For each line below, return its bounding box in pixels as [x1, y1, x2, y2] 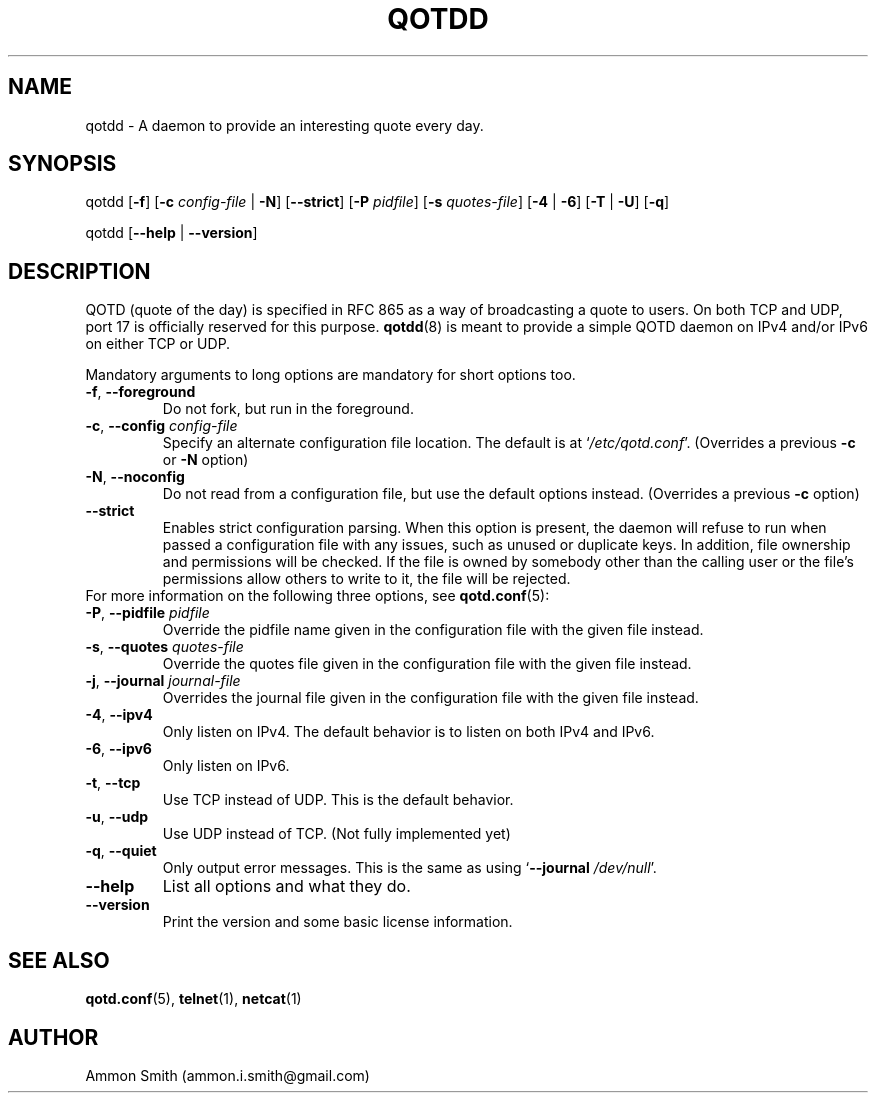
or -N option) [162, 451, 249, 469]
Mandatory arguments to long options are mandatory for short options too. [85, 366, 576, 384]
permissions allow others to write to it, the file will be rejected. [162, 570, 571, 588]
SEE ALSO [8, 947, 110, 973]
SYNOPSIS [8, 151, 117, 177]
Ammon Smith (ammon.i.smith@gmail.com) [85, 1066, 370, 1084]
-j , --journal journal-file [85, 672, 241, 690]
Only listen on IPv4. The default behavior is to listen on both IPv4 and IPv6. [162, 723, 655, 741]
